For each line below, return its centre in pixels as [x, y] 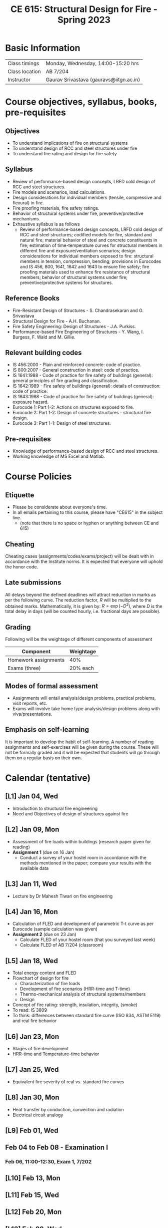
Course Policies [38, 477]
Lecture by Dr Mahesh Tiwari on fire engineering [62, 896]
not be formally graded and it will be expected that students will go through [82, 752]
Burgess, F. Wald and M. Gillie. [44, 337]
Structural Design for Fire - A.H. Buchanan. [56, 321]
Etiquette [20, 495]
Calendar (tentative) [48, 778]
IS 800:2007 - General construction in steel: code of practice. [76, 370]
